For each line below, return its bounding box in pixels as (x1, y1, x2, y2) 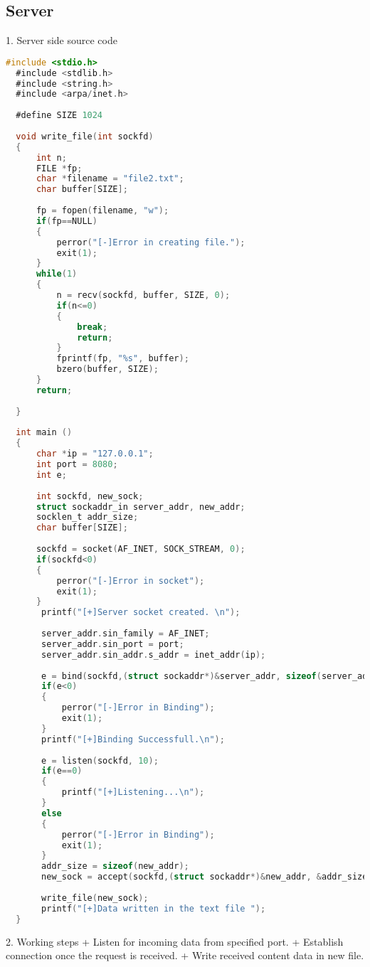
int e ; (36, 469, 67, 480)
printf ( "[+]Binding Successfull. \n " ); (41, 734, 225, 744)
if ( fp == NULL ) (36, 215, 97, 226)
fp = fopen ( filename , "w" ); (36, 205, 169, 216)
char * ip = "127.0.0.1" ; (36, 449, 154, 459)
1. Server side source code (6, 33, 117, 48)
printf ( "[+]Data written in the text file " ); (41, 903, 266, 914)
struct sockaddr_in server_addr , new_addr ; (36, 501, 245, 512)
